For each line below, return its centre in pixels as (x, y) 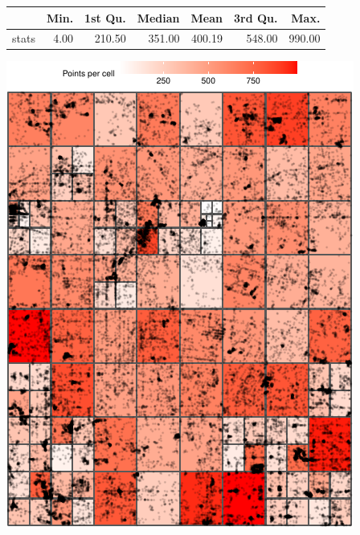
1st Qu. (105, 17)
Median (158, 17)
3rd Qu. (256, 17)
